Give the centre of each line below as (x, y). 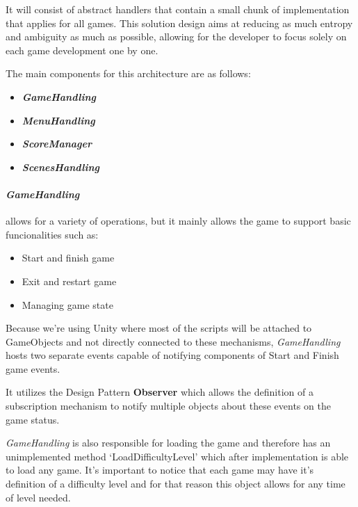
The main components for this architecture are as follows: (128, 73)
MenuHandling (58, 120)
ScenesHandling (61, 167)
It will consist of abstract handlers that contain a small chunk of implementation (178, 9)
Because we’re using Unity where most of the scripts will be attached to (159, 328)
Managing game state (67, 304)
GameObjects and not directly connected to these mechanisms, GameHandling (173, 341)
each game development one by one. (82, 50)
